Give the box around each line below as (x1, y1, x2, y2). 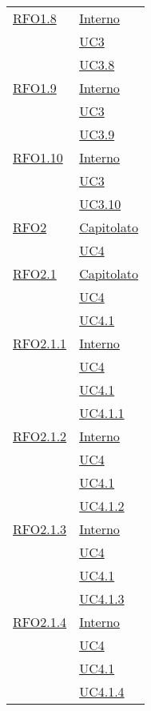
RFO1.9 (13, 78, 57, 97)
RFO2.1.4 (13, 613, 67, 631)
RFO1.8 (13, 9, 57, 27)
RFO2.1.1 (13, 334, 67, 352)
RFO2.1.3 (13, 520, 67, 538)
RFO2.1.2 (13, 427, 67, 445)
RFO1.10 (13, 148, 63, 167)
